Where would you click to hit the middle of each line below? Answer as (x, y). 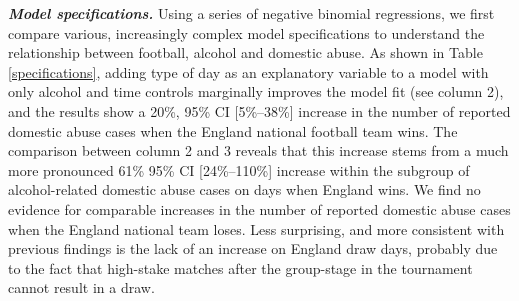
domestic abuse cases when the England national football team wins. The (233, 130)
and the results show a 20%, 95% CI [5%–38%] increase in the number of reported (259, 110)
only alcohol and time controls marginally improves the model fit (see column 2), (256, 91)
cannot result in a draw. (81, 287)
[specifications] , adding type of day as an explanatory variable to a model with (248, 71)
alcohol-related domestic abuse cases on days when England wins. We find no (244, 189)
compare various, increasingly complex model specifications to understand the (246, 32)
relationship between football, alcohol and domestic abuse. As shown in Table (245, 52)
